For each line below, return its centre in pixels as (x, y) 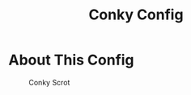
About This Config (72, 60)
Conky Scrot (49, 82)
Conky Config (136, 15)
